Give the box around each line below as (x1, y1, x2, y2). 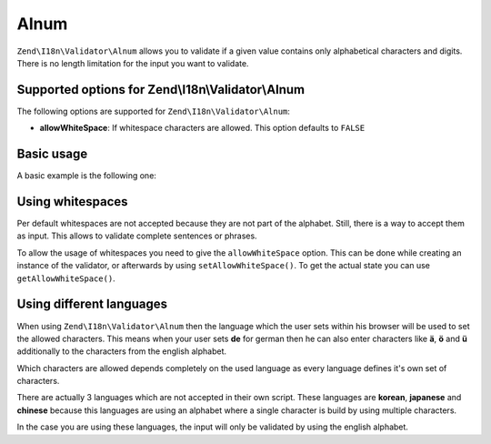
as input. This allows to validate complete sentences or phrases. (16, 230, 258, 241)
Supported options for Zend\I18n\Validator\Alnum (16, 82, 306, 97)
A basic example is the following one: (16, 170, 156, 181)
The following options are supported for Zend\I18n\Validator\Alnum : (16, 106, 291, 116)
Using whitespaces (16, 194, 128, 209)
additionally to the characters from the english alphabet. (16, 346, 227, 357)
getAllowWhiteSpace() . (16, 273, 115, 284)
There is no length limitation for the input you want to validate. (16, 57, 249, 68)
